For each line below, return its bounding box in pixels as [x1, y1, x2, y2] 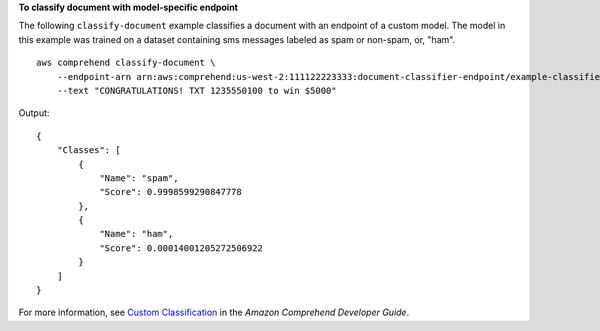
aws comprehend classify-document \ [36, 57, 216, 69]
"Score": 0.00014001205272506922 [99, 242, 264, 254]
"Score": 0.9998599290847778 [99, 186, 242, 198]
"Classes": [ [56, 145, 121, 156]
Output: [18, 107, 50, 119]
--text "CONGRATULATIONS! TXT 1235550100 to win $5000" [56, 85, 337, 96]
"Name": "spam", [99, 172, 179, 184]
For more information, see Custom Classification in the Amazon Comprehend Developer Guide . [18, 306, 410, 319]
